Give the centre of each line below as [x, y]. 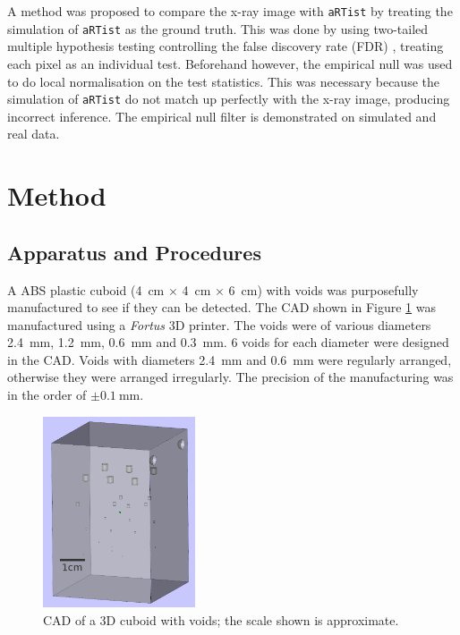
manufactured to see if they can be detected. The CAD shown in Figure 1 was [221, 307]
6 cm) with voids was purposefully [324, 289]
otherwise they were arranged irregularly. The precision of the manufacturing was [230, 377]
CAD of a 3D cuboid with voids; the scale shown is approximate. [221, 619]
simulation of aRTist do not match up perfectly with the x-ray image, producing [229, 99]
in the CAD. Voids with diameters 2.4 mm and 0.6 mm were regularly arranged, [230, 359]
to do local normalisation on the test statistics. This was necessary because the [223, 81]
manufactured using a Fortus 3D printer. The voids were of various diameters [219, 324]
